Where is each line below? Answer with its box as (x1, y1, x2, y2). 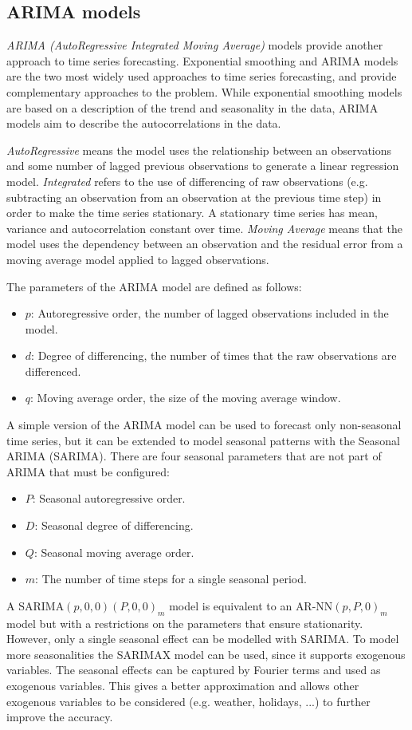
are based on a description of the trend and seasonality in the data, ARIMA (6, 99, 379, 116)
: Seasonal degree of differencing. (34, 517, 194, 534)
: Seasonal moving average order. (33, 543, 194, 560)
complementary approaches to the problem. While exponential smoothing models (6, 83, 402, 100)
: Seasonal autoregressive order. (32, 490, 186, 507)
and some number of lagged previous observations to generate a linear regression (6, 157, 399, 174)
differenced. (25, 362, 81, 379)
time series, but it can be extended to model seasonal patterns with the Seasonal (6, 432, 401, 448)
